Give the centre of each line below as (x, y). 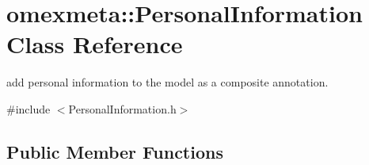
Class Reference (95, 44)
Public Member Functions (115, 151)
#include (29, 108)
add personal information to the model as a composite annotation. (167, 82)
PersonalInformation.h (122, 108)
